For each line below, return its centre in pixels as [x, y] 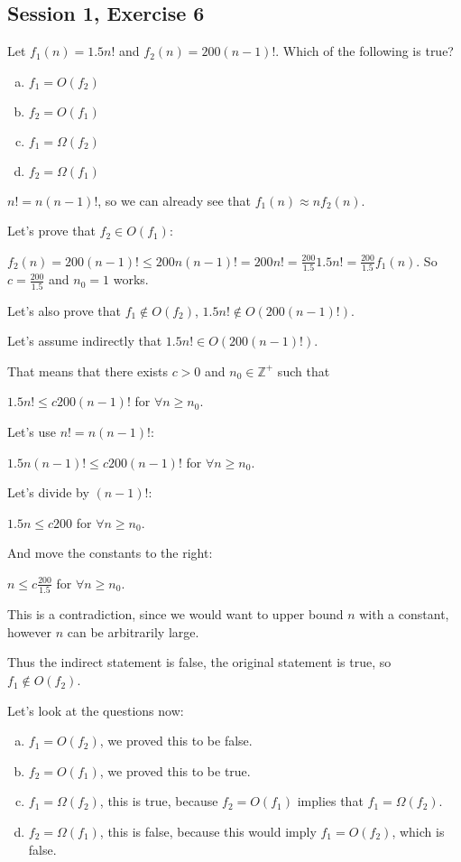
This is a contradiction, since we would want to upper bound [175, 614]
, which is [418, 832]
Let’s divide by [48, 492]
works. [131, 279]
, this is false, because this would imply [208, 832]
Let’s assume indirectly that [85, 341]
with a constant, [404, 614]
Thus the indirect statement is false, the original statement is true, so [199, 662]
